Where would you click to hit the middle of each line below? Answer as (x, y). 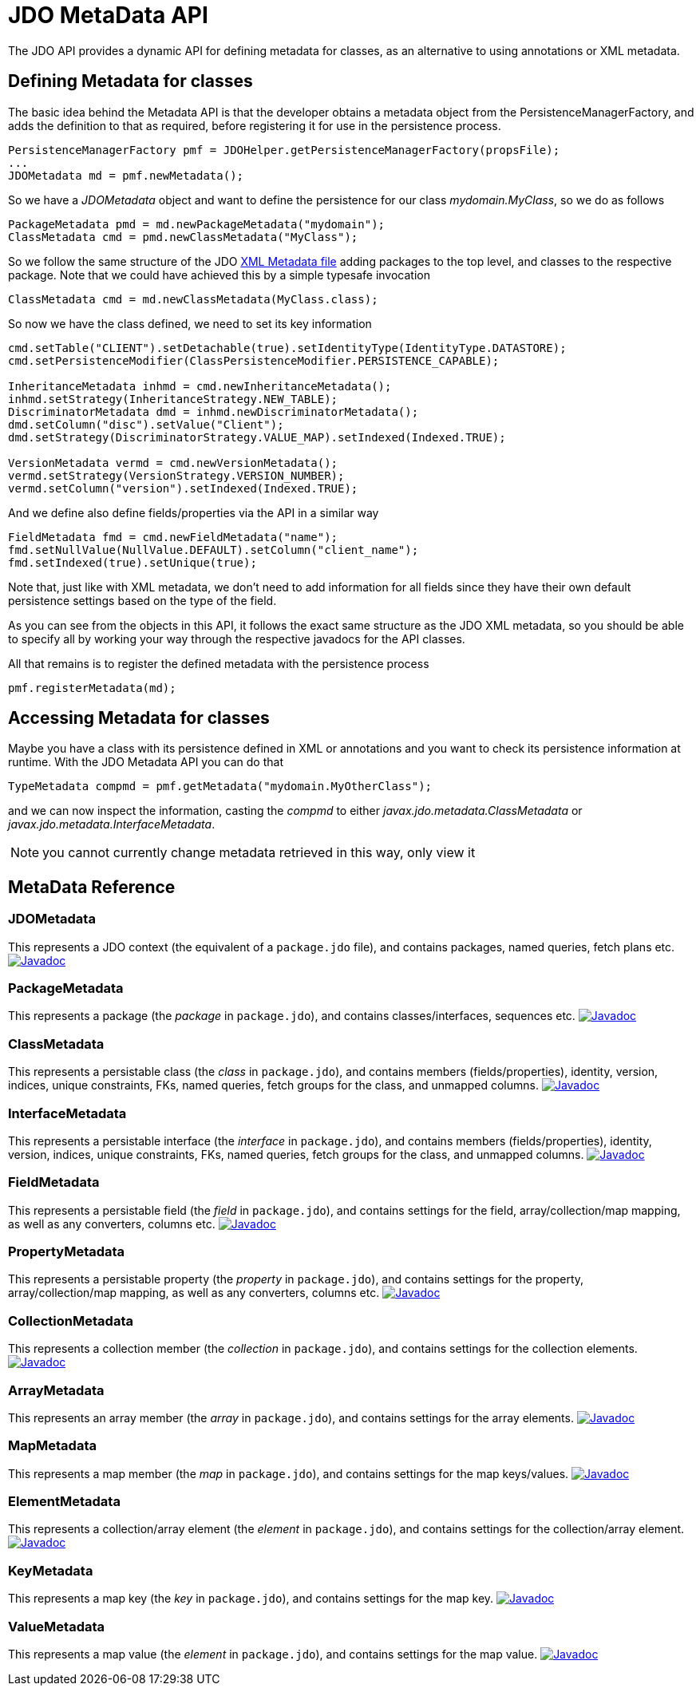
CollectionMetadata (71, 1320)
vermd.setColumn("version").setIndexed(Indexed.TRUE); (183, 488)
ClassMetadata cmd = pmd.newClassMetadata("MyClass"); (183, 237)
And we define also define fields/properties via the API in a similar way (194, 512)
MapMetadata (52, 1446)
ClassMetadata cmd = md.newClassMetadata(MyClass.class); (193, 299)
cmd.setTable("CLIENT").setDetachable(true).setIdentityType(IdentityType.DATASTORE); (287, 348)
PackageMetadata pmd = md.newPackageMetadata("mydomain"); (197, 224)
